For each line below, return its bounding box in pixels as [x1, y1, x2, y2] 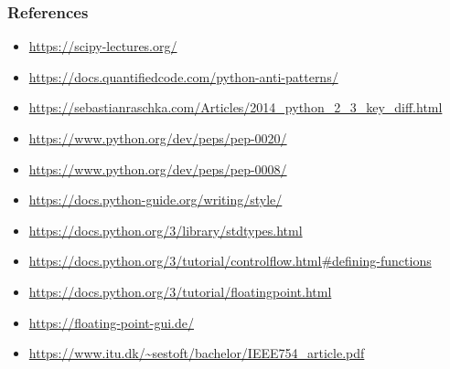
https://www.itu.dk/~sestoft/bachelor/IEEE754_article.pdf [28, 343, 365, 363]
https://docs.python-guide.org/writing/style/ [28, 190, 283, 209]
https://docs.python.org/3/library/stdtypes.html [28, 220, 303, 239]
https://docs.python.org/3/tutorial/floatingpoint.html [28, 281, 332, 300]
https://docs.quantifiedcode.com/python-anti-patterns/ [28, 67, 338, 86]
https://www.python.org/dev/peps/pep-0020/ [28, 129, 287, 147]
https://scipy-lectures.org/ [28, 37, 177, 56]
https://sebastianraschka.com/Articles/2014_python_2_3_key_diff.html [28, 98, 443, 117]
